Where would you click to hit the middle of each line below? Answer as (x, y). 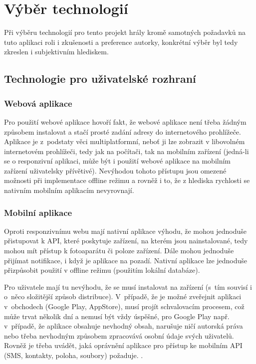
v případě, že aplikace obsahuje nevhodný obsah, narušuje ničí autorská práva (124, 326)
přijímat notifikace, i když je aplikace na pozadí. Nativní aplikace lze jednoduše (126, 260)
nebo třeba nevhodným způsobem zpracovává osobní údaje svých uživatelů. (119, 335)
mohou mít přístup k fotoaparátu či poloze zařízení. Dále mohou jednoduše (119, 251)
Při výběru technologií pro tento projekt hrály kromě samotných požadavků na (125, 32)
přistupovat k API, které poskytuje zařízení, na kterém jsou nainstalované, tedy (126, 241)
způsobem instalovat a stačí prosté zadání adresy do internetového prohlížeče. (123, 131)
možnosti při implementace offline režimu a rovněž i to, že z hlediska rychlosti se (127, 180)
